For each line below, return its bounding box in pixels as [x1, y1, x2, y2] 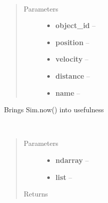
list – [55, 171, 72, 182]
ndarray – [55, 154, 89, 165]
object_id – [55, 20, 96, 31]
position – [55, 37, 90, 47]
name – [55, 87, 80, 98]
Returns [23, 188, 48, 199]
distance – [55, 70, 90, 81]
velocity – [55, 54, 89, 64]
